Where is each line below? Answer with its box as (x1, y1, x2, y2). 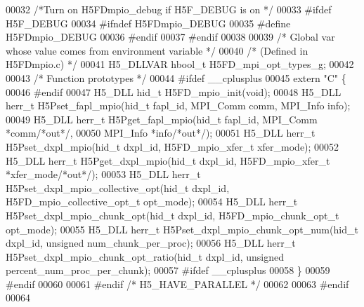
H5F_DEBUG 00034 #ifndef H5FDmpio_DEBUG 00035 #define (6, 15, 291, 30)
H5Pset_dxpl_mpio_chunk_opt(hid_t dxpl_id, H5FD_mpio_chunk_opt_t (6, 207, 339, 222)
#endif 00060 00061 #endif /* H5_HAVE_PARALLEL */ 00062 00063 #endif (6, 276, 349, 291)
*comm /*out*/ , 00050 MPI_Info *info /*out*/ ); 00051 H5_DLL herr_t (6, 125, 316, 140)
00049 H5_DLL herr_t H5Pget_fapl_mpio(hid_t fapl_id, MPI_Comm (6, 111, 318, 126)
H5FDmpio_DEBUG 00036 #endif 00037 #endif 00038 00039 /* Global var (6, 29, 335, 44)
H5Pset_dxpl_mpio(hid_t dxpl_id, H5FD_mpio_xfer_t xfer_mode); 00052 (6, 139, 339, 153)
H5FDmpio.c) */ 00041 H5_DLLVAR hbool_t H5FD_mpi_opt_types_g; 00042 (6, 57, 354, 71)
